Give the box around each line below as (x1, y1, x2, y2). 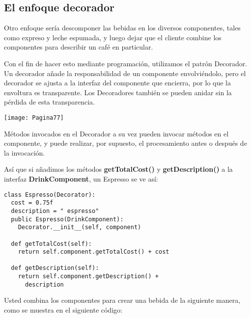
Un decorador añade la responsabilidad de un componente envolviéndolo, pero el (4, 68, 246, 78)
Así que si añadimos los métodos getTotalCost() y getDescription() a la (4, 164, 233, 174)
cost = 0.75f (11, 199, 54, 207)
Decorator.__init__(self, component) (18, 224, 141, 231)
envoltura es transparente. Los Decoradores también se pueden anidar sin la (4, 87, 232, 97)
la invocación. (4, 147, 45, 158)
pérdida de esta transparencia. (4, 97, 95, 107)
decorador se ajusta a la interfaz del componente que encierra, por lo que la (4, 78, 231, 88)
